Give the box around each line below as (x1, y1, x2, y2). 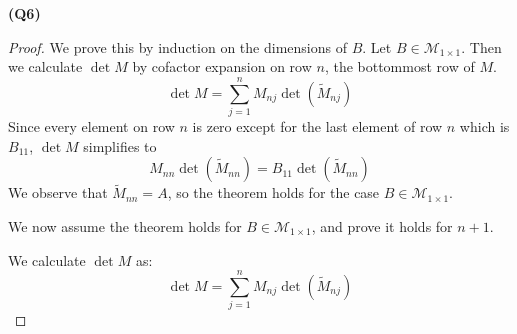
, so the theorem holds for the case (167, 182, 380, 203)
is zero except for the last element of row (192, 115, 443, 136)
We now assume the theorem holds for (8, 215, 242, 236)
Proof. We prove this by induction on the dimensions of (8, 36, 347, 57)
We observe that (8, 182, 108, 203)
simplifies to (83, 135, 157, 156)
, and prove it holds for (311, 215, 453, 236)
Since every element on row (8, 115, 175, 136)
